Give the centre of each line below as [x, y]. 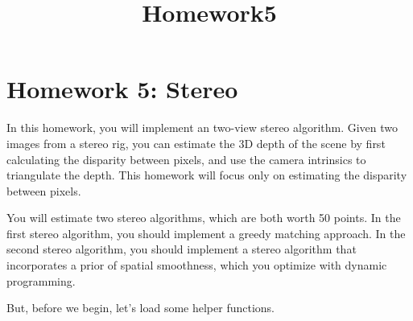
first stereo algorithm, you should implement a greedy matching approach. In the [206, 233]
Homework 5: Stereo [122, 89]
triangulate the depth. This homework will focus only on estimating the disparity [207, 175]
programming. [41, 280]
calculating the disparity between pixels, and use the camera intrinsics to [186, 159]
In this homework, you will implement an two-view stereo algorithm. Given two [202, 128]
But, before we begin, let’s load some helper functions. [141, 308]
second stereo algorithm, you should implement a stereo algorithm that [182, 249]
